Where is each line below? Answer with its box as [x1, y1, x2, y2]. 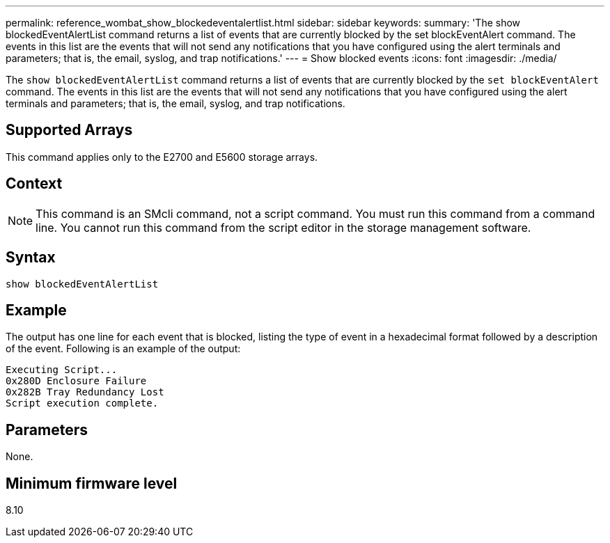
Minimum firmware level [6, 474, 178, 492]
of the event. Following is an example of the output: [6, 343, 241, 355]
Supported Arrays [6, 121, 133, 139]
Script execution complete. [6, 398, 159, 409]
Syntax [6, 249, 56, 267]
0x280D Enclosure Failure [6, 375, 147, 387]
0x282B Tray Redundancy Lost [6, 386, 164, 398]
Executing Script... [6, 364, 118, 376]
